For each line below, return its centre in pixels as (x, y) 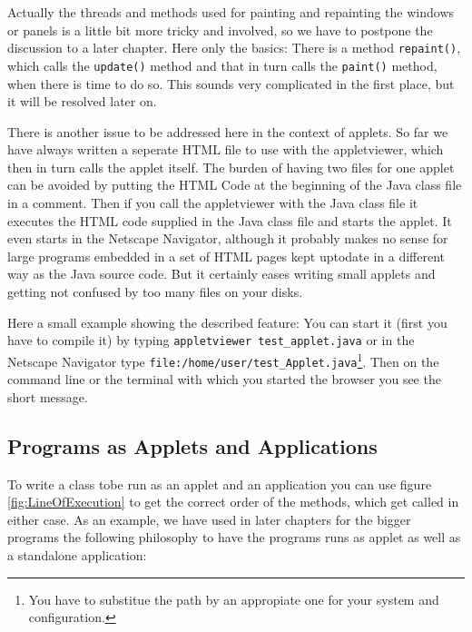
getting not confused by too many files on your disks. (155, 292)
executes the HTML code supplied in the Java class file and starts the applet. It (230, 220)
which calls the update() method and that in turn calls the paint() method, (222, 65)
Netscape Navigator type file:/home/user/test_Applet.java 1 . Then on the (223, 360)
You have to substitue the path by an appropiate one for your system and (234, 599)
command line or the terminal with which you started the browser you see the (224, 379)
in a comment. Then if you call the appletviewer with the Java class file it (213, 203)
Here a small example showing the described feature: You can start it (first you (227, 322)
